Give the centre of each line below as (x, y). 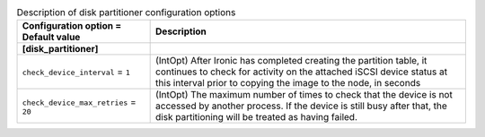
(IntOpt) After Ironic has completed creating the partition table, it (291, 61)
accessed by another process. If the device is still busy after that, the (302, 106)
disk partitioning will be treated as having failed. (257, 117)
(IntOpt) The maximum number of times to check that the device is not (304, 95)
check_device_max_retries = (79, 101)
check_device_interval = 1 (76, 72)
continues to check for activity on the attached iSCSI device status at (302, 72)
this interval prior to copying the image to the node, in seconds (288, 83)
